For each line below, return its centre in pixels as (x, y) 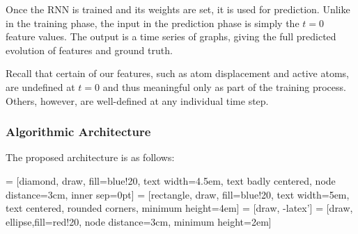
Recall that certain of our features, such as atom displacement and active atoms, (177, 73)
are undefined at (40, 86)
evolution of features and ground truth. (89, 50)
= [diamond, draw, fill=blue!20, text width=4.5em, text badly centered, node (171, 180)
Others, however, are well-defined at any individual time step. (137, 100)
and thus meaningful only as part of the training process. (224, 86)
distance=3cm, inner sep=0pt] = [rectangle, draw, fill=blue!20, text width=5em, (178, 194)
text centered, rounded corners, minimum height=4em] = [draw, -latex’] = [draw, (179, 208)
